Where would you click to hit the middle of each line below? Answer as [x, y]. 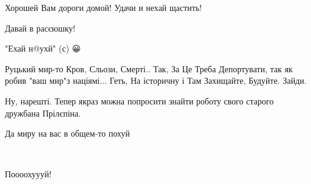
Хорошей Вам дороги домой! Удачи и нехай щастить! [104, 7]
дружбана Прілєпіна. [43, 113]
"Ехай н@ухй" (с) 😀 [43, 48]
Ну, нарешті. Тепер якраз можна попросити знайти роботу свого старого [139, 101]
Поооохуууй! [28, 174]
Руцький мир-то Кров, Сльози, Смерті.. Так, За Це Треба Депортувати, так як [149, 68]
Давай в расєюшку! [40, 28]
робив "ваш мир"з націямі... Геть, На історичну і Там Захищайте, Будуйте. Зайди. [156, 80]
